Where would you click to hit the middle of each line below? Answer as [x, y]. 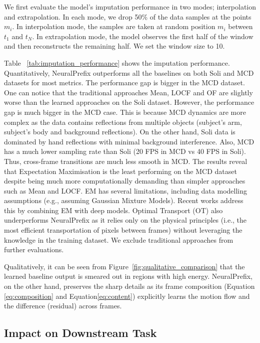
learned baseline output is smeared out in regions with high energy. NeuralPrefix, [128, 276]
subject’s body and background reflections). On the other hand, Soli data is [120, 132]
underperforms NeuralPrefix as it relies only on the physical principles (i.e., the [125, 220]
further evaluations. [34, 249]
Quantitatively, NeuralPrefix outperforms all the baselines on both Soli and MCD [129, 72]
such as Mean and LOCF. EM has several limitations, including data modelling [125, 190]
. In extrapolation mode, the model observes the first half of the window [143, 36]
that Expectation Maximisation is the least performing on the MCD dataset [120, 171]
